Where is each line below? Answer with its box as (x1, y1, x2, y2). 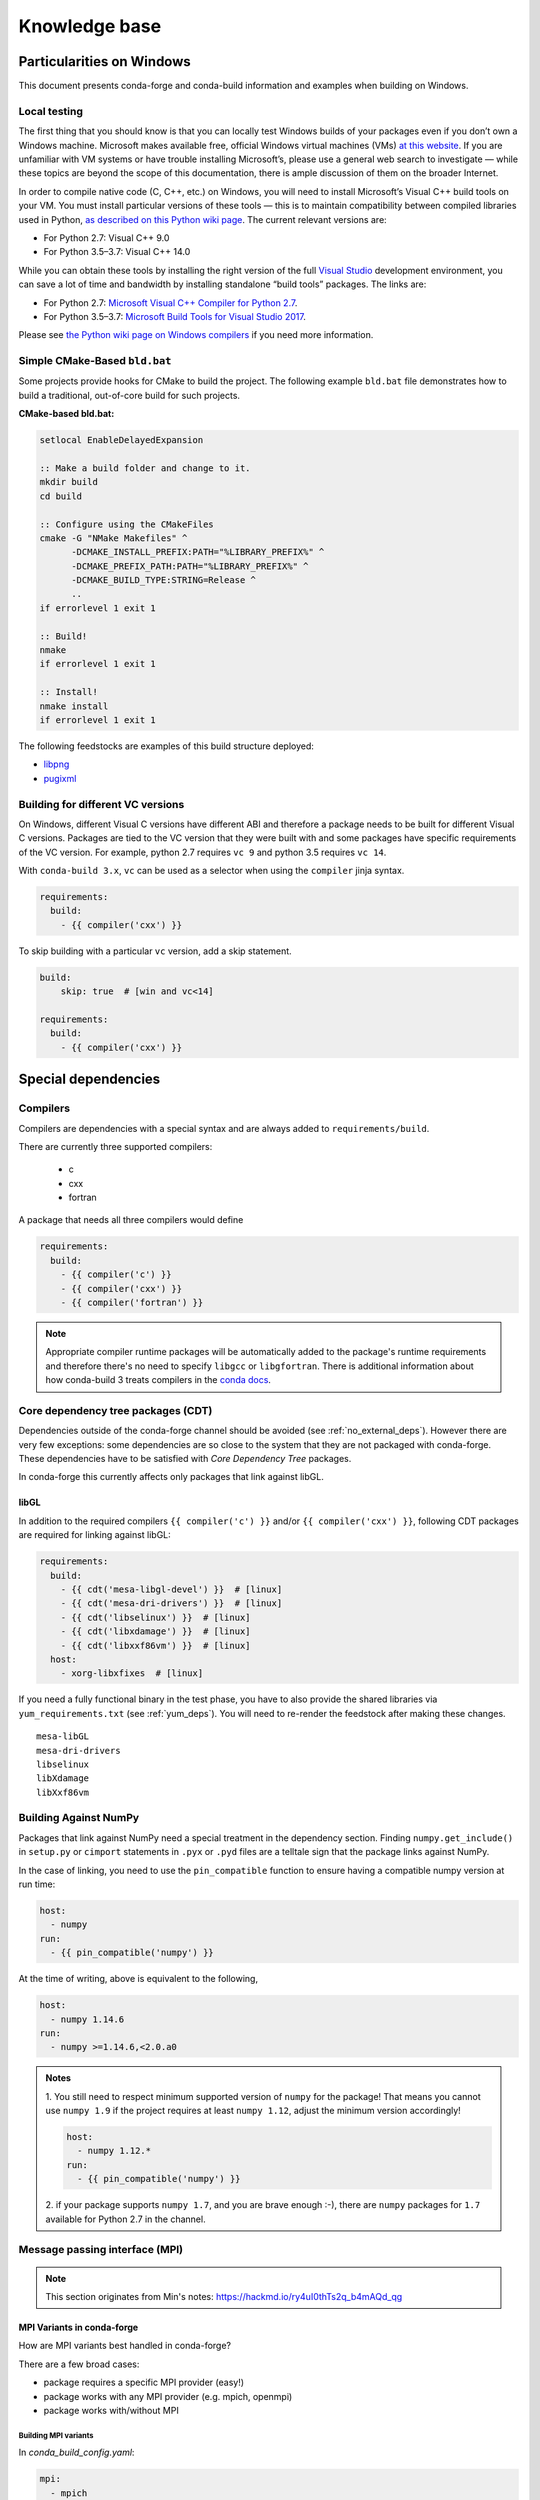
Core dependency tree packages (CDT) (18, 1403, 213, 1417)
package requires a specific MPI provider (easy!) (43, 2376, 245, 2389)
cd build (39, 490, 83, 502)
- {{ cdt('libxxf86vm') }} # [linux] (60, 1640, 251, 1651)
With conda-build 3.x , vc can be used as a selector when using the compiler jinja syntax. (18, 865, 405, 877)
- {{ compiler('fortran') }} (60, 1297, 204, 1309)
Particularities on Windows (18, 53, 192, 70)
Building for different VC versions (18, 797, 185, 811)
